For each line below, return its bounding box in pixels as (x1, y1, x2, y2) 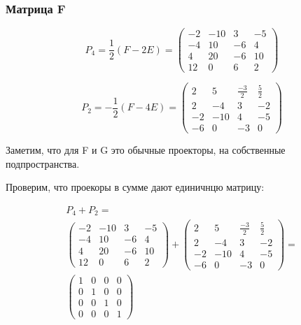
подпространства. (6, 156, 80, 171)
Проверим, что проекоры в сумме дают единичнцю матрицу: (6, 180, 265, 194)
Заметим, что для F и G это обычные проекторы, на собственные (6, 142, 286, 157)
